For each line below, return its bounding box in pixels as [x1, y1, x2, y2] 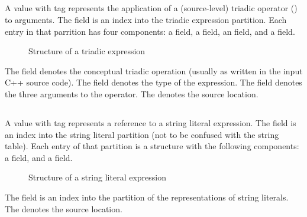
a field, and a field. [5, 151, 73, 163]
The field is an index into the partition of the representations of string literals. [5, 190, 289, 203]
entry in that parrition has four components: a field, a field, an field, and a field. [5, 25, 295, 37]
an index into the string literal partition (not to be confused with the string [5, 128, 279, 140]
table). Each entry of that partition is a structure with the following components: [5, 140, 299, 152]
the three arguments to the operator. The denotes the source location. [5, 87, 258, 100]
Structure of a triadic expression [28, 45, 146, 57]
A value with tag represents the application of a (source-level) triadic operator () [5, 2, 298, 14]
